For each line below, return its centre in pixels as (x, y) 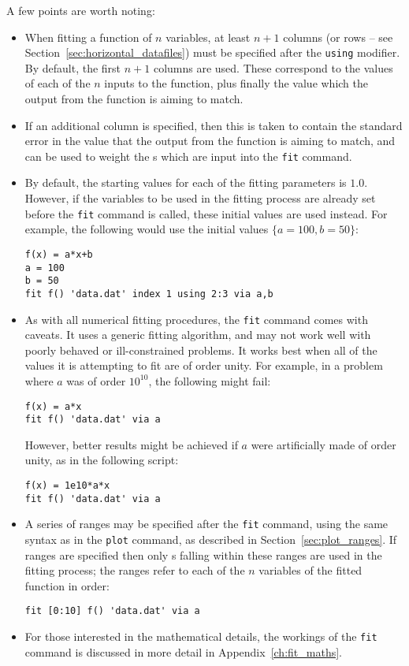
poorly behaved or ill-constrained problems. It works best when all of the (201, 350)
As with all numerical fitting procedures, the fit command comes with (196, 319)
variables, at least (208, 37)
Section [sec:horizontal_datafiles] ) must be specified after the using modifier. (212, 52)
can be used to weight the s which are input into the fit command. (188, 156)
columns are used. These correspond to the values (273, 67)
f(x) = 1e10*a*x (67, 486)
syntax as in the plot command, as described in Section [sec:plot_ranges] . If (211, 539)
